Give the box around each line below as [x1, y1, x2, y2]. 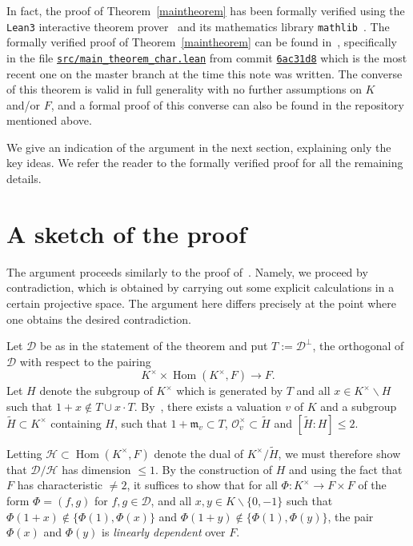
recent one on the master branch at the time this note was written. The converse [6, 65, 403, 82]
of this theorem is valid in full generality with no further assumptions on [6, 81, 362, 98]
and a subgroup [320, 397, 397, 414]
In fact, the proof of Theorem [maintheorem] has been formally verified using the [6, 2, 405, 18]
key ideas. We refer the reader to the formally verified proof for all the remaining [6, 154, 403, 171]
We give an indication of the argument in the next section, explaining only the [6, 138, 391, 155]
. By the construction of [154, 460, 273, 477]
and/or [6, 96, 41, 113]
